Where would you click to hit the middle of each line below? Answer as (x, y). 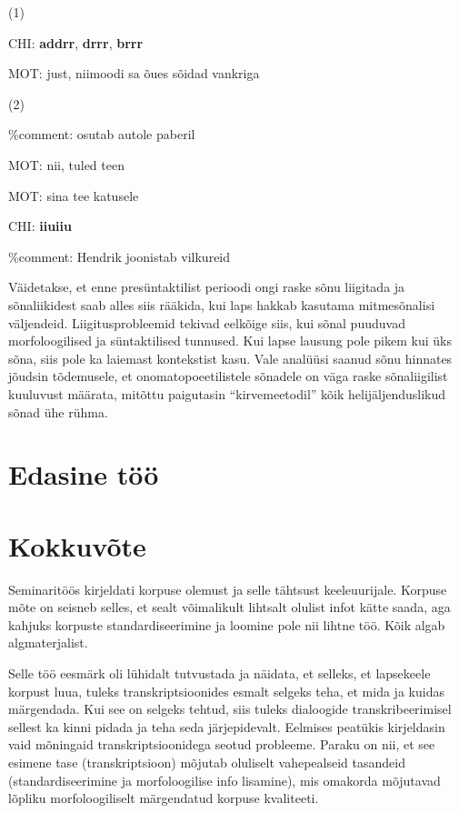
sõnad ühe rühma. (58, 412)
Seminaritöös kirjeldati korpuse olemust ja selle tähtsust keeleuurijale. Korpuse (228, 589)
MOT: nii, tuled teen (66, 164)
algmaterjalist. (48, 642)
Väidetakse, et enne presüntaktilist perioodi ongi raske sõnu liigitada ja (207, 287)
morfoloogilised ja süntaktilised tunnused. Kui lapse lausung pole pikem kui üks (230, 341)
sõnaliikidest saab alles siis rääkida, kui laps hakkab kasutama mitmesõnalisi (222, 304)
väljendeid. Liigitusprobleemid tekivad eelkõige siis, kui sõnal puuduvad (207, 322)
